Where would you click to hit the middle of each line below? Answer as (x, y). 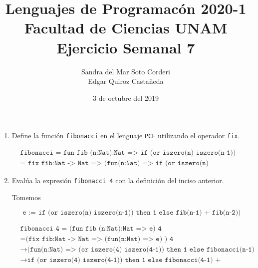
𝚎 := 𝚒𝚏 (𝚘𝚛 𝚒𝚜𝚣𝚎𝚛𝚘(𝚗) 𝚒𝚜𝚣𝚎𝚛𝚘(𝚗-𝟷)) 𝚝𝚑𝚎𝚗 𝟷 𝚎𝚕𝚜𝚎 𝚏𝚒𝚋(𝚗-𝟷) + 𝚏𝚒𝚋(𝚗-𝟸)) (132, 213)
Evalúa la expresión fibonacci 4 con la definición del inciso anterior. (118, 180)
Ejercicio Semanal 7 (126, 47)
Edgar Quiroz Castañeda (126, 81)
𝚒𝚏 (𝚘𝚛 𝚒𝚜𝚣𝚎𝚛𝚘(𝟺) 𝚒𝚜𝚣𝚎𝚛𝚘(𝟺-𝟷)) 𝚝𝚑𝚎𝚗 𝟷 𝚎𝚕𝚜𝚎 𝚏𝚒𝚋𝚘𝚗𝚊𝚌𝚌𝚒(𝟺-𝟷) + (124, 260)
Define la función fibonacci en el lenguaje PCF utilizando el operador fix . (126, 135)
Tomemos (26, 197)
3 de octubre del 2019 (126, 98)
